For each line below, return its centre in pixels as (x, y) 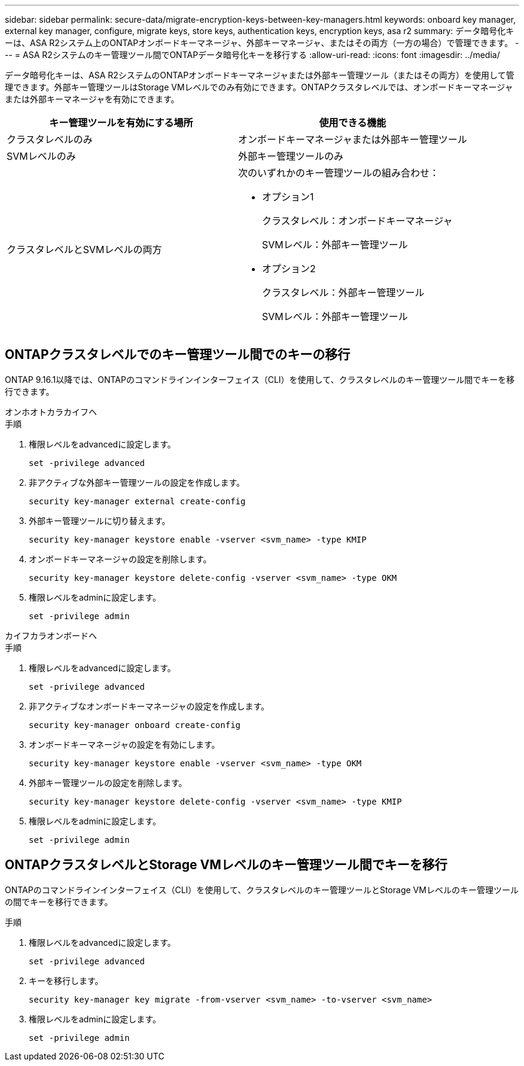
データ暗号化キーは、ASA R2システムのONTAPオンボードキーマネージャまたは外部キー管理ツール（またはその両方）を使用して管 (260, 75)
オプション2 (289, 269)
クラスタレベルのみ (50, 139)
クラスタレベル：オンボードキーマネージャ (357, 221)
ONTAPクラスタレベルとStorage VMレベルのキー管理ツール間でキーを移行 (226, 865)
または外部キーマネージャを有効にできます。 (92, 99)
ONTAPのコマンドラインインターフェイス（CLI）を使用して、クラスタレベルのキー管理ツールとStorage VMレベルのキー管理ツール (262, 890)
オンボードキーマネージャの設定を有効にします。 (124, 744)
